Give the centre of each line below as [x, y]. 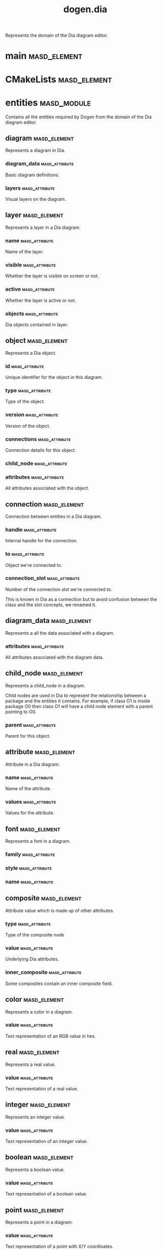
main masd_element [44, 56]
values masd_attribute [31, 802]
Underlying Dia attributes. [32, 959]
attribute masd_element [40, 752]
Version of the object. [28, 426]
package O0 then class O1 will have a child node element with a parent [79, 706]
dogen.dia [85, 9]
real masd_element [33, 1052]
